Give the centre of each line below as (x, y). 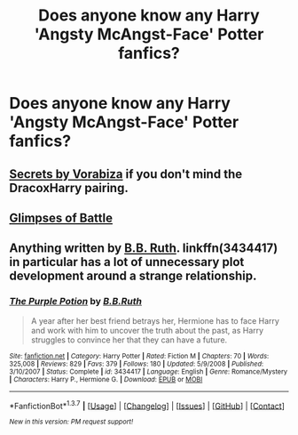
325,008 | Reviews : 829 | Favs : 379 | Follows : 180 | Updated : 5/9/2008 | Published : (137, 364)
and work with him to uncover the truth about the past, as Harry (147, 330)
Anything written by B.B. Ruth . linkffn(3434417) (144, 249)
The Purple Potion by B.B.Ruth (76, 302)
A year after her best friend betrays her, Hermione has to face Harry (155, 320)
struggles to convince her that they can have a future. (129, 340)
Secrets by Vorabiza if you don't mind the (125, 174)
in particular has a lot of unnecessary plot (127, 262)
